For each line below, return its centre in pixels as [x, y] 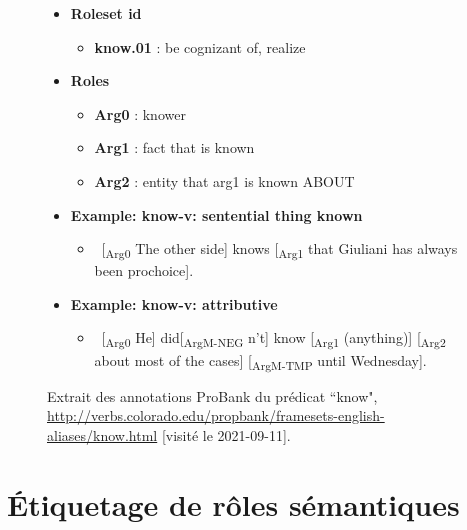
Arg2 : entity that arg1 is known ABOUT [224, 180]
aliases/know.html [102, 434]
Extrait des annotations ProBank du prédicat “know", [212, 395]
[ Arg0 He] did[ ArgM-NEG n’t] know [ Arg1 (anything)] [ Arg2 [273, 339]
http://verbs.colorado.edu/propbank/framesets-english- [216, 415]
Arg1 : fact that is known [174, 147]
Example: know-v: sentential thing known [216, 214]
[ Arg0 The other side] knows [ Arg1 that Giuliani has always [279, 249]
